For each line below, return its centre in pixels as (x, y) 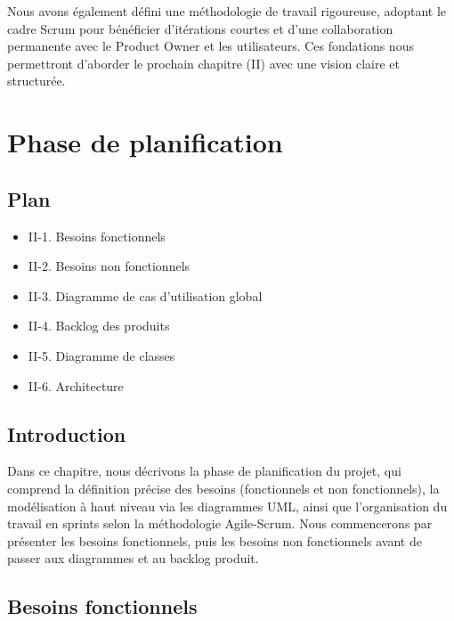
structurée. (36, 81)
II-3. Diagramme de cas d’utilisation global (145, 295)
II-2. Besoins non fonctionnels (109, 266)
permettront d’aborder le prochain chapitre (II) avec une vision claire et (203, 63)
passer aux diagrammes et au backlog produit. (133, 558)
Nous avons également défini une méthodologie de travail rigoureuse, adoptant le (227, 11)
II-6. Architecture (76, 385)
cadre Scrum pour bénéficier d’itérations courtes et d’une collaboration (200, 28)
